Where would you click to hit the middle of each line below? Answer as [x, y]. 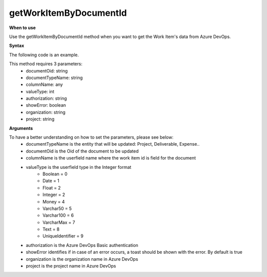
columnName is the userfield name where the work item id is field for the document [111, 158]
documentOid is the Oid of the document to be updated [82, 151]
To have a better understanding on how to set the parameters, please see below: [91, 137]
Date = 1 [51, 181]
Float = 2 [52, 188]
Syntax [17, 46]
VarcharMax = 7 [59, 222]
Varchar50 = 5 [57, 208]
